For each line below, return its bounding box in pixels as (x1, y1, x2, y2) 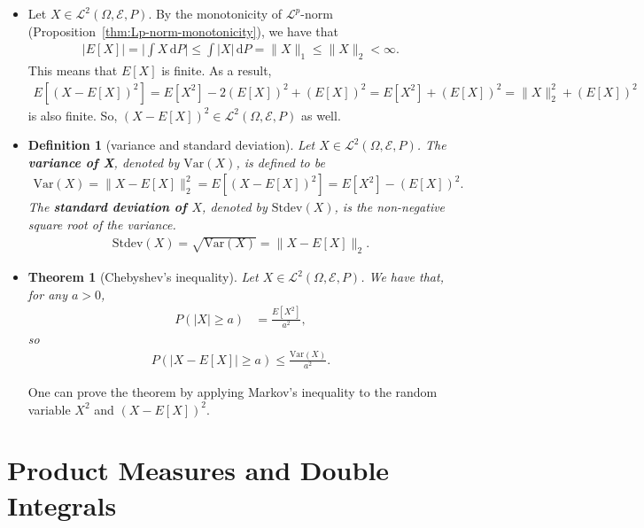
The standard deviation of (27, 198, 187, 216)
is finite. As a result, (161, 61, 272, 80)
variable (27, 400, 71, 418)
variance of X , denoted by (27, 152, 180, 171)
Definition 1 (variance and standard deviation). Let (27, 136, 315, 154)
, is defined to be (236, 152, 325, 171)
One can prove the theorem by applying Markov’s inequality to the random (27, 383, 438, 400)
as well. (300, 105, 341, 124)
